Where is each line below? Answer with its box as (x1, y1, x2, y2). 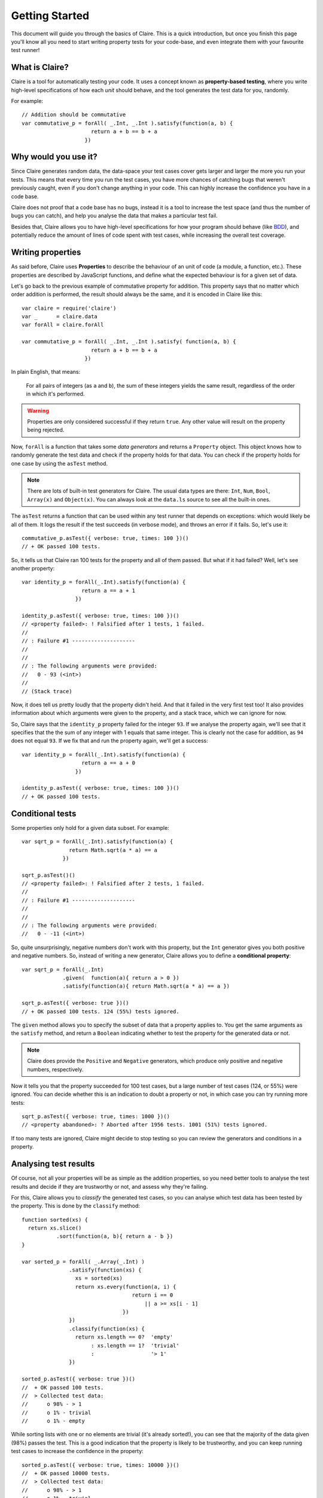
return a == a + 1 (81, 587, 136, 594)
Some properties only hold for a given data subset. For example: (11, 824, 170, 831)
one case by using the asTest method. (11, 460, 108, 467)
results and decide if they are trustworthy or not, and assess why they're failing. (11, 1183, 208, 1190)
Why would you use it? (11, 152, 98, 162)
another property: (11, 565, 55, 572)
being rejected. (27, 426, 65, 434)
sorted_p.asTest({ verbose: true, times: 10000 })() (22, 1461, 179, 1468)
